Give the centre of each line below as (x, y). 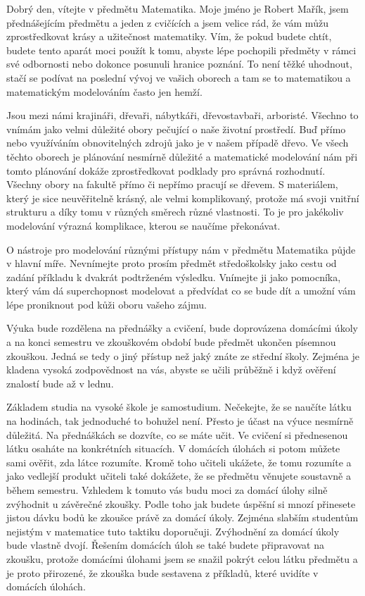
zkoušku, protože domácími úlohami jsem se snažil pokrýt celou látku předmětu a (182, 558)
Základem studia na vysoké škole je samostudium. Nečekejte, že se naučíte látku (179, 407)
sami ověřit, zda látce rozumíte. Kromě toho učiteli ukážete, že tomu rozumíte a (179, 462)
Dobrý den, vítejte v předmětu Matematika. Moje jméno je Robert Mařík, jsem (178, 8)
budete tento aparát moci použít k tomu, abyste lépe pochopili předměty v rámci (181, 50)
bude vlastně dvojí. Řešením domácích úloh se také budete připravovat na (166, 545)
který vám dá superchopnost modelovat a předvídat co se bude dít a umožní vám (181, 291)
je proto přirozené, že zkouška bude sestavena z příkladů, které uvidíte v (162, 572)
